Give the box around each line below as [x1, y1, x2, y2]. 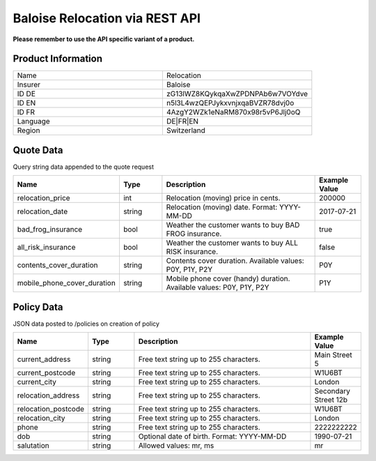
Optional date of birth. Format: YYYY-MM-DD [138, 432, 287, 441]
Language [17, 116, 50, 126]
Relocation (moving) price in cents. [166, 193, 281, 203]
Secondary [314, 386, 351, 396]
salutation [17, 441, 49, 451]
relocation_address [17, 391, 80, 400]
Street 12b [314, 395, 348, 405]
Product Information [13, 53, 103, 65]
